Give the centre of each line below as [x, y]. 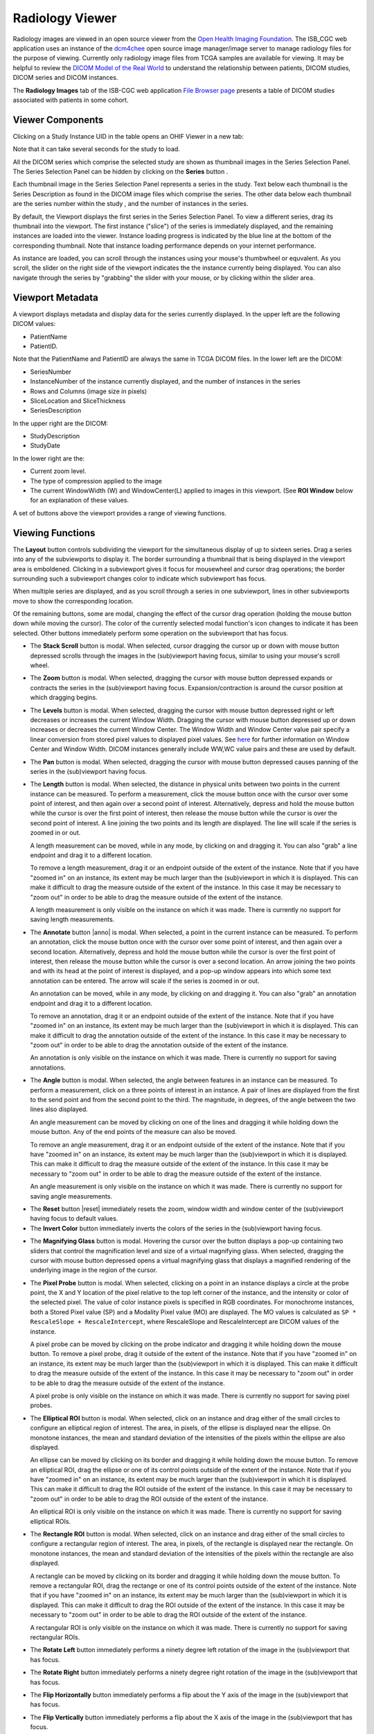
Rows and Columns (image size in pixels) [89, 391]
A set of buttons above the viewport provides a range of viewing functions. [119, 513]
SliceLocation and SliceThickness [78, 401]
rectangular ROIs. [55, 1637]
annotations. [48, 1067]
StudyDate [45, 446]
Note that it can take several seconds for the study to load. [96, 149]
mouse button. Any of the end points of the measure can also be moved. [133, 1132]
